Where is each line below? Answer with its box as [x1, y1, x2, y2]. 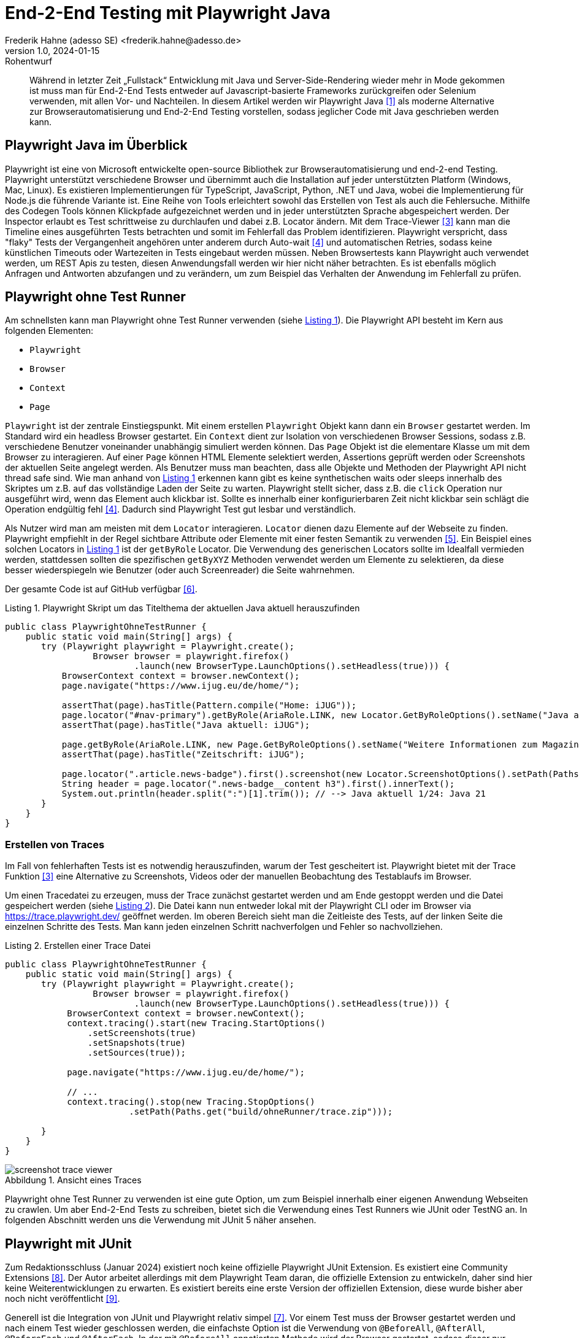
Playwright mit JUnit [5, 1236, 132, 1251]
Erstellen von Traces [5, 838, 105, 851]
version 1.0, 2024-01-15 [5, 45, 100, 56]
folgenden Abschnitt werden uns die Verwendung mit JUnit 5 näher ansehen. [5, 1215, 316, 1226]
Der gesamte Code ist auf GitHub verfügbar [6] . [5, 584, 197, 595]
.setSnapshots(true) [87, 1038, 186, 1048]
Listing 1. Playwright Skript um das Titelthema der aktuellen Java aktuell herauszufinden [5, 603, 360, 614]
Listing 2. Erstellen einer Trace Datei [5, 940, 151, 951]
